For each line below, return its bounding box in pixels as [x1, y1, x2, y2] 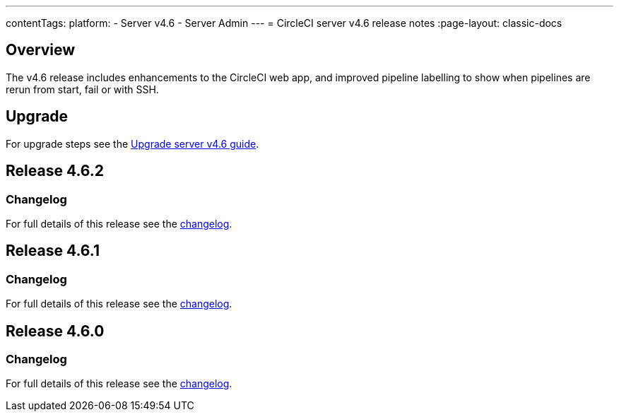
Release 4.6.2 [6, 162, 105, 180]
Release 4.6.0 [6, 322, 105, 340]
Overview [6, 41, 76, 59]
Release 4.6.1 [6, 242, 100, 260]
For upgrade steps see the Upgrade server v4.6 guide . [6, 137, 259, 150]
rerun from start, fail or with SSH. [6, 83, 159, 95]
